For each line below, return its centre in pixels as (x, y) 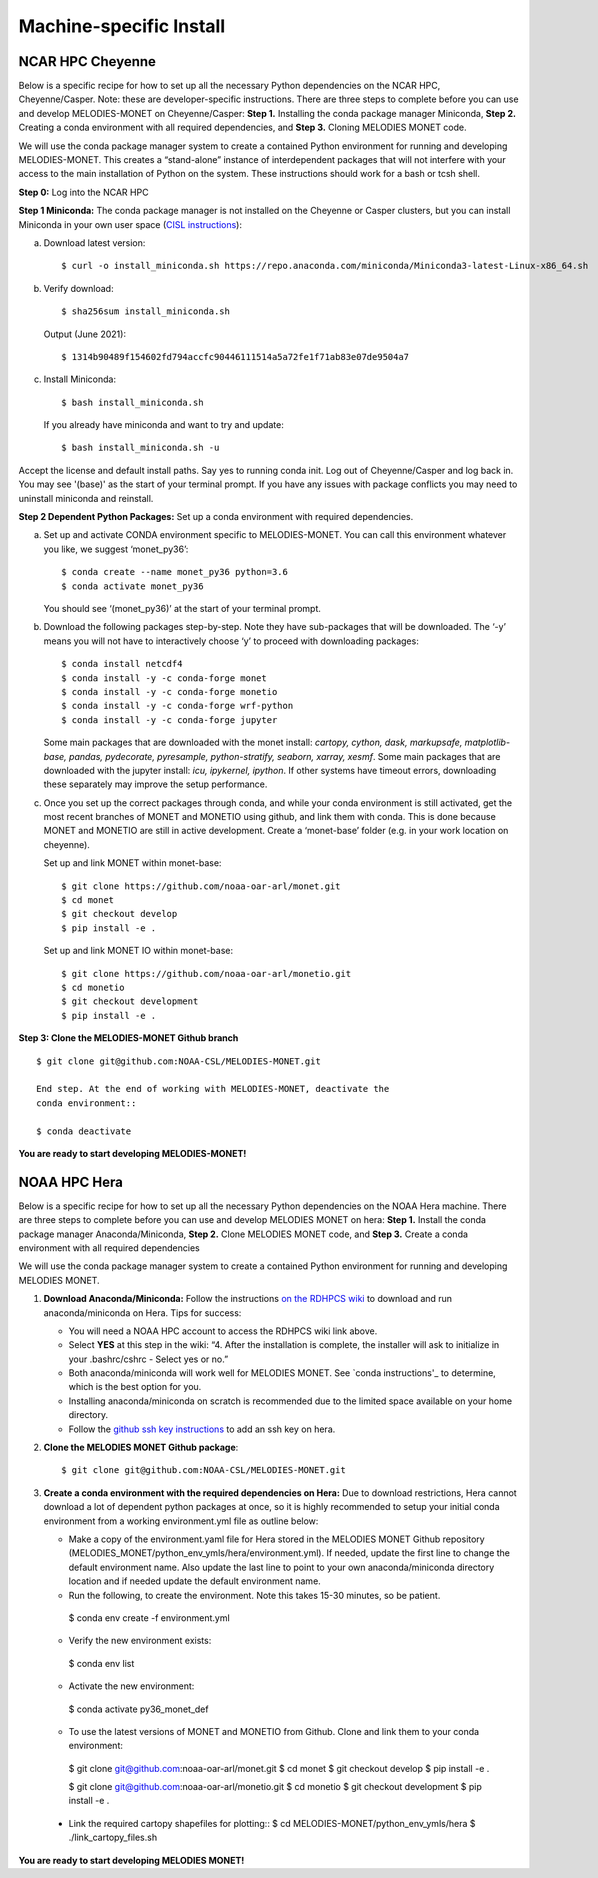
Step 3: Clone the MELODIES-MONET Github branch (128, 1038)
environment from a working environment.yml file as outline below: (181, 1521)
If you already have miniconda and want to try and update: (163, 425)
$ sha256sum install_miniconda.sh (145, 311)
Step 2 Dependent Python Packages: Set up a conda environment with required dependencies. (216, 517)
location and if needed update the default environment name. (195, 1581)
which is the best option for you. (135, 1387)
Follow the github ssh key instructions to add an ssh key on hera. (202, 1429)
